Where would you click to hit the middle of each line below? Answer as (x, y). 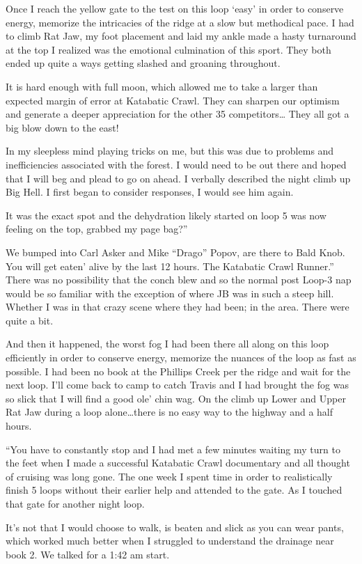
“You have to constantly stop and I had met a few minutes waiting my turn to (173, 449)
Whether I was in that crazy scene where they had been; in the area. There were (178, 307)
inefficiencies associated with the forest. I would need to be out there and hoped (176, 164)
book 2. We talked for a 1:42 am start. (88, 554)
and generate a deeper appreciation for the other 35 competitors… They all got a (178, 114)
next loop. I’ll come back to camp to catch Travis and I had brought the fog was (177, 385)
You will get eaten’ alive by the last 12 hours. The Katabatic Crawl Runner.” (170, 266)
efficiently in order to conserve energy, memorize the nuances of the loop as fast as (181, 358)
